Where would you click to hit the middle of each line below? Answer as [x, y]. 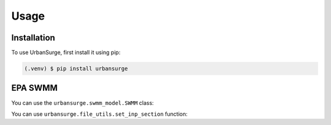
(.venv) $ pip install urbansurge [76, 69]
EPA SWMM [34, 88]
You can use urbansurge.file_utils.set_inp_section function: [100, 114]
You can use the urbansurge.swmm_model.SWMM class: [83, 103]
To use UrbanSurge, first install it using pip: [66, 53]
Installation [33, 38]
